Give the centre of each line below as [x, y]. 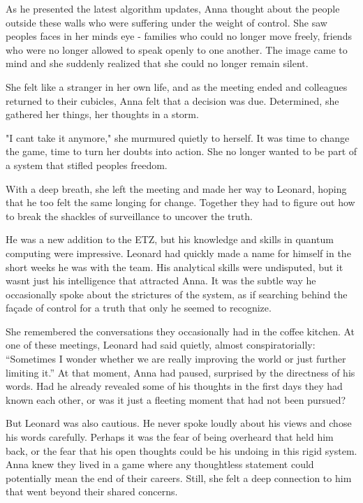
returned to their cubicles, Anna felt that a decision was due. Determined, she [172, 100]
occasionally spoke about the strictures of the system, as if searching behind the [177, 294]
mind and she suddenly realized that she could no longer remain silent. [157, 63]
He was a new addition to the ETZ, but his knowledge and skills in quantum [170, 239]
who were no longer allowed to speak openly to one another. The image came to [177, 49]
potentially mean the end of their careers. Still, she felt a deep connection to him [179, 478]
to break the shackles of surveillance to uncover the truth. [129, 216]
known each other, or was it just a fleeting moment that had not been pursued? [176, 399]
